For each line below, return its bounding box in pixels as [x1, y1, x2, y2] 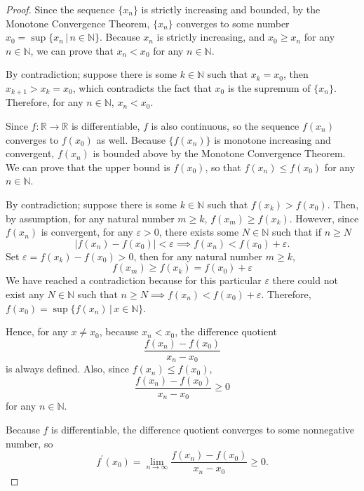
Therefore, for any [6, 95, 83, 109]
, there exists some [159, 224, 239, 239]
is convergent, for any [41, 224, 133, 239]
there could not [272, 273, 338, 288]
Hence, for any [6, 324, 68, 339]
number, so [6, 436, 53, 450]
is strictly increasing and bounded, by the [141, 2, 321, 16]
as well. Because [96, 132, 166, 147]
